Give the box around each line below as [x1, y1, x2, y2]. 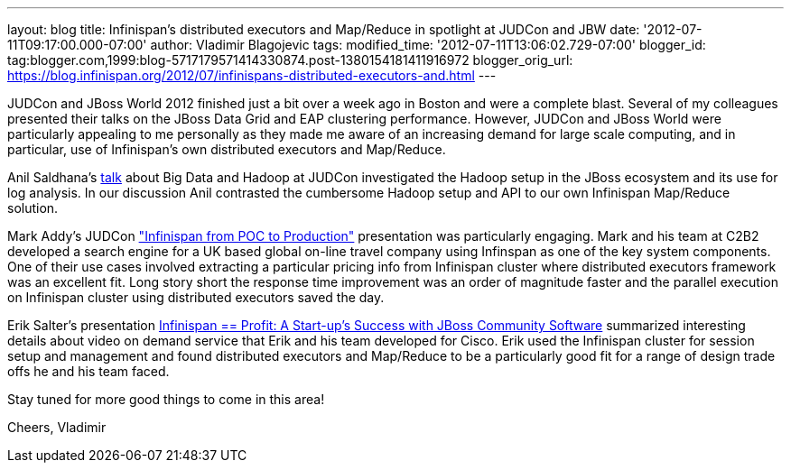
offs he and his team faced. [7, 364, 170, 379]
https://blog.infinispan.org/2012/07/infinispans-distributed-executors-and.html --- [7, 68, 497, 83]
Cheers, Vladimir [7, 419, 107, 435]
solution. [7, 200, 59, 216]
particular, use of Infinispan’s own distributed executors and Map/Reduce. [7, 142, 446, 157]
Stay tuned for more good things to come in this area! [7, 392, 325, 407]
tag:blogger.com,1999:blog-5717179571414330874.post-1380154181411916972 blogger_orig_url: [7, 52, 573, 68]
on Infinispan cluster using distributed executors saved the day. [7, 290, 385, 305]
